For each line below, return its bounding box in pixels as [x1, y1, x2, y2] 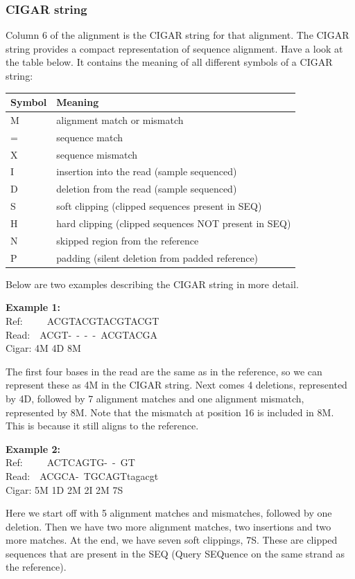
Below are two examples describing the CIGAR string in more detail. [6, 276, 299, 291]
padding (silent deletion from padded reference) [56, 250, 259, 265]
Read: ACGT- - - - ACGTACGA [6, 327, 158, 341]
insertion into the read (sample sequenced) [56, 164, 237, 179]
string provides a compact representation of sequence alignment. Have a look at [6, 41, 343, 55]
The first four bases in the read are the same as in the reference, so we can [6, 364, 322, 378]
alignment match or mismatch [56, 112, 184, 127]
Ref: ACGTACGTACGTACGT [6, 313, 159, 328]
